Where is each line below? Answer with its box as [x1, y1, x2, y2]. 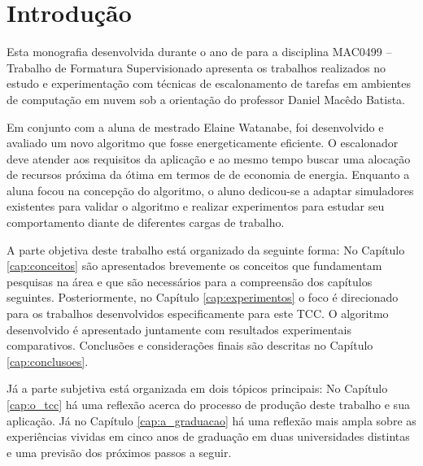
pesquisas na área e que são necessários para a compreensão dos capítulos [7, 272, 373, 290]
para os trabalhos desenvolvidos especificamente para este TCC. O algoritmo [7, 305, 389, 322]
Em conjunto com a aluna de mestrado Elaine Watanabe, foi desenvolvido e [7, 118, 384, 135]
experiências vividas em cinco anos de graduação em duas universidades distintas [7, 428, 410, 445]
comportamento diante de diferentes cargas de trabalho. [7, 214, 285, 231]
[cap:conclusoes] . [7, 352, 89, 369]
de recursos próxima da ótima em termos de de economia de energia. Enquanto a [7, 166, 410, 183]
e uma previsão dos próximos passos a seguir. [7, 443, 232, 460]
